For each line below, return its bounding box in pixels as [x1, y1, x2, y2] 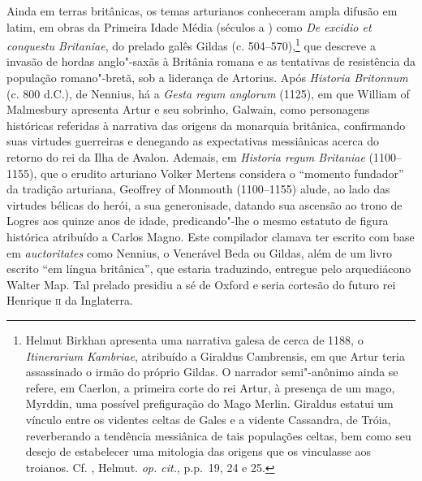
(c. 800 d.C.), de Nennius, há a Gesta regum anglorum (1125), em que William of [6, 84, 410, 102]
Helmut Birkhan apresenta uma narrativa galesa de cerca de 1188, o [25, 331, 364, 348]
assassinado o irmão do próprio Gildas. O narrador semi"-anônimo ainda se [25, 363, 398, 380]
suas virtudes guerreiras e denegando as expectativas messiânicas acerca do [6, 132, 379, 149]
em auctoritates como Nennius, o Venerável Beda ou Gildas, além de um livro [6, 244, 393, 261]
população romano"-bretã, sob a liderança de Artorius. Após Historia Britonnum [6, 69, 408, 86]
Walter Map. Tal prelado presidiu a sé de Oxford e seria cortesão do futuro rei [6, 275, 396, 292]
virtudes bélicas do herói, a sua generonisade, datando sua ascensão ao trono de [6, 196, 403, 213]
